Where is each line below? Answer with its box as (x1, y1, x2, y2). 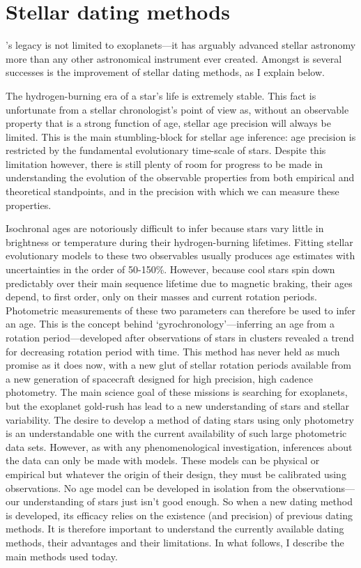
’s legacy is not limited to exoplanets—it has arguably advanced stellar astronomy (6, 38, 356, 52)
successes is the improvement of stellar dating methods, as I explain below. (6, 65, 325, 79)
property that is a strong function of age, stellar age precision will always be (6, 116, 331, 130)
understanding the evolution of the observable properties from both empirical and (6, 170, 355, 185)
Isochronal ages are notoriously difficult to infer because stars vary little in (6, 221, 324, 236)
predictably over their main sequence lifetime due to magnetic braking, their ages (6, 275, 353, 290)
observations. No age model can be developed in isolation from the (6, 480, 290, 495)
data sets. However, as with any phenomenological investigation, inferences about (6, 439, 353, 454)
